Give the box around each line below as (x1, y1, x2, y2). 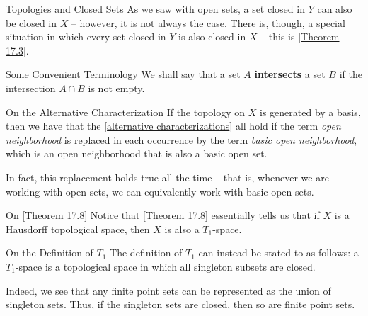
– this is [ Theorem (260, 29, 340, 44)
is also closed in (178, 29, 246, 44)
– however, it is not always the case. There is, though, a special (71, 15, 345, 30)
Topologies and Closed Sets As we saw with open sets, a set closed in (6, 1, 305, 16)
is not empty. (88, 80, 145, 95)
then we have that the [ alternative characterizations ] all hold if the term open (6, 118, 341, 133)
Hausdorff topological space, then (6, 221, 150, 236)
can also (317, 1, 352, 16)
